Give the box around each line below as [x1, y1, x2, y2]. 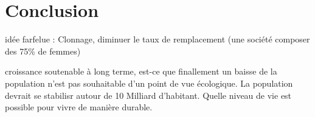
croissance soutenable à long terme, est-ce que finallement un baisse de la [5, 65, 277, 78]
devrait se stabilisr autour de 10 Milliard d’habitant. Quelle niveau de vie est [5, 89, 292, 101]
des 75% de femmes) [5, 44, 81, 57]
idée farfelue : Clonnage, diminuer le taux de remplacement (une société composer [5, 33, 310, 45]
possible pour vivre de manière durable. [5, 101, 153, 113]
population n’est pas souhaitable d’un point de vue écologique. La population [5, 76, 293, 89]
